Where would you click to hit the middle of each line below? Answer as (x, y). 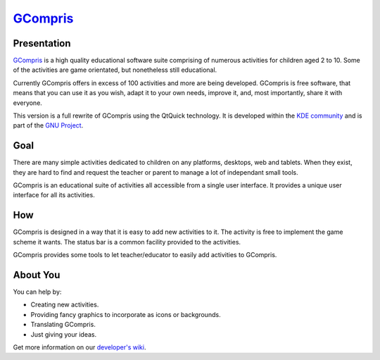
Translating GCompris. (63, 325)
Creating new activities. (65, 305)
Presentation (42, 43)
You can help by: (37, 292)
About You (37, 275)
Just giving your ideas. (64, 334)
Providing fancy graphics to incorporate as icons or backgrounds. (126, 314)
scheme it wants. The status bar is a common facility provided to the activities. (127, 242)
